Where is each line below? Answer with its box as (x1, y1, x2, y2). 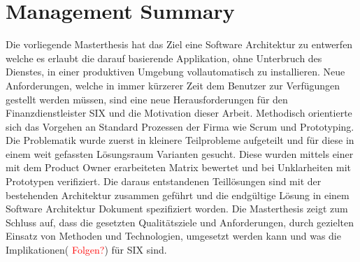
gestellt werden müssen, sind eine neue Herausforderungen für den (6, 92, 288, 106)
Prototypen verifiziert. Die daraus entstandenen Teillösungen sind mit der (6, 174, 322, 189)
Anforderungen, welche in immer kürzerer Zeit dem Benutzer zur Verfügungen (6, 78, 340, 92)
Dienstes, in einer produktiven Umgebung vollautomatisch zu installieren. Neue (6, 64, 345, 79)
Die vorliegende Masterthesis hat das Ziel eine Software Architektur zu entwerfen (6, 37, 353, 52)
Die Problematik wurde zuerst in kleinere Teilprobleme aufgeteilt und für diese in (6, 133, 354, 147)
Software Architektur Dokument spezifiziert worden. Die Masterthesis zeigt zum (6, 201, 348, 216)
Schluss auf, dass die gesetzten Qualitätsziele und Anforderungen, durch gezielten (6, 214, 354, 229)
